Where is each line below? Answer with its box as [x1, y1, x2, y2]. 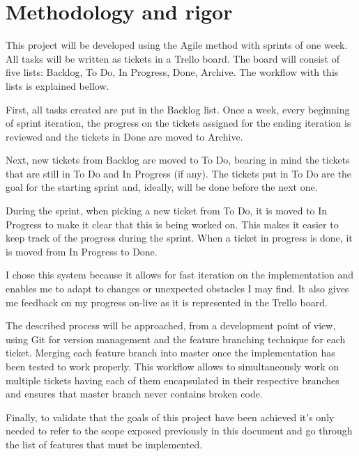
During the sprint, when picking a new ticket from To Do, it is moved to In [6, 203, 328, 218]
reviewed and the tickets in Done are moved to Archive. [6, 129, 243, 143]
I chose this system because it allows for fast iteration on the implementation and [6, 267, 354, 282]
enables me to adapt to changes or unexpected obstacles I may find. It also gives [6, 281, 349, 296]
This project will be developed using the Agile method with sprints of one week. [6, 38, 348, 52]
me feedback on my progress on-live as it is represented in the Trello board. [6, 294, 328, 309]
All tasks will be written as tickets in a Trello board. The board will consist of [6, 51, 339, 65]
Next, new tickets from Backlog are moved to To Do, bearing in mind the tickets [6, 152, 350, 167]
